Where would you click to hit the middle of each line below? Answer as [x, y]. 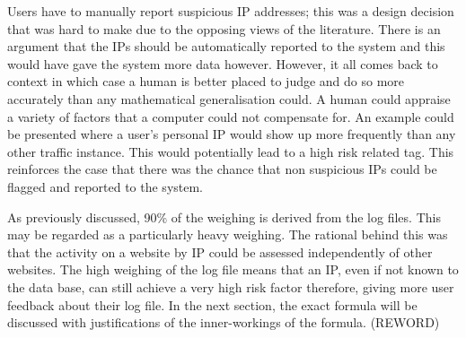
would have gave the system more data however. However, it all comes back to [223, 63]
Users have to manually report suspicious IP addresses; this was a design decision [231, 11]
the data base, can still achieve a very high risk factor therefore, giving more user [231, 286]
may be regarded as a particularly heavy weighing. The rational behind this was [228, 234]
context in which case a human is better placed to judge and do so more [206, 81]
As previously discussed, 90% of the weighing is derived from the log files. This [224, 217]
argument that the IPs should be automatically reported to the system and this [226, 46]
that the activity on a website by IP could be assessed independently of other [220, 251]
